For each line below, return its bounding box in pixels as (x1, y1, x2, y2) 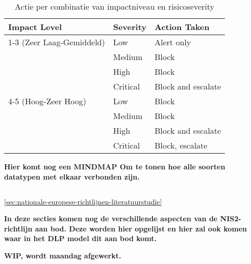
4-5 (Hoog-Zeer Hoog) (8, 95, 86, 107)
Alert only (155, 36, 191, 48)
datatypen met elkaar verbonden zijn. (4, 171, 140, 182)
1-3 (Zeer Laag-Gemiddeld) (8, 36, 105, 48)
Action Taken (155, 21, 210, 33)
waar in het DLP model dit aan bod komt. (4, 233, 157, 244)
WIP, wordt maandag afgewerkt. (4, 250, 121, 260)
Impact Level (8, 21, 62, 33)
